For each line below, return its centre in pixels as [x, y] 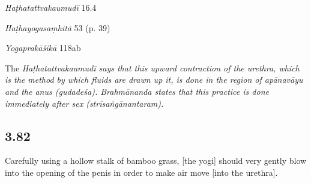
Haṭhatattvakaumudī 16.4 [51, 7]
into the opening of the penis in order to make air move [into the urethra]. [141, 172]
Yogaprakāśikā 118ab [43, 48]
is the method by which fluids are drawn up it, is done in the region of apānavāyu [154, 79]
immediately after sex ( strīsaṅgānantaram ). [84, 103]
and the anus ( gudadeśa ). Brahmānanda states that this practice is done [137, 91]
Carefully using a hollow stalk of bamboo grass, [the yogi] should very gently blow [156, 160]
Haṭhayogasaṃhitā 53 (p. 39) [58, 27]
